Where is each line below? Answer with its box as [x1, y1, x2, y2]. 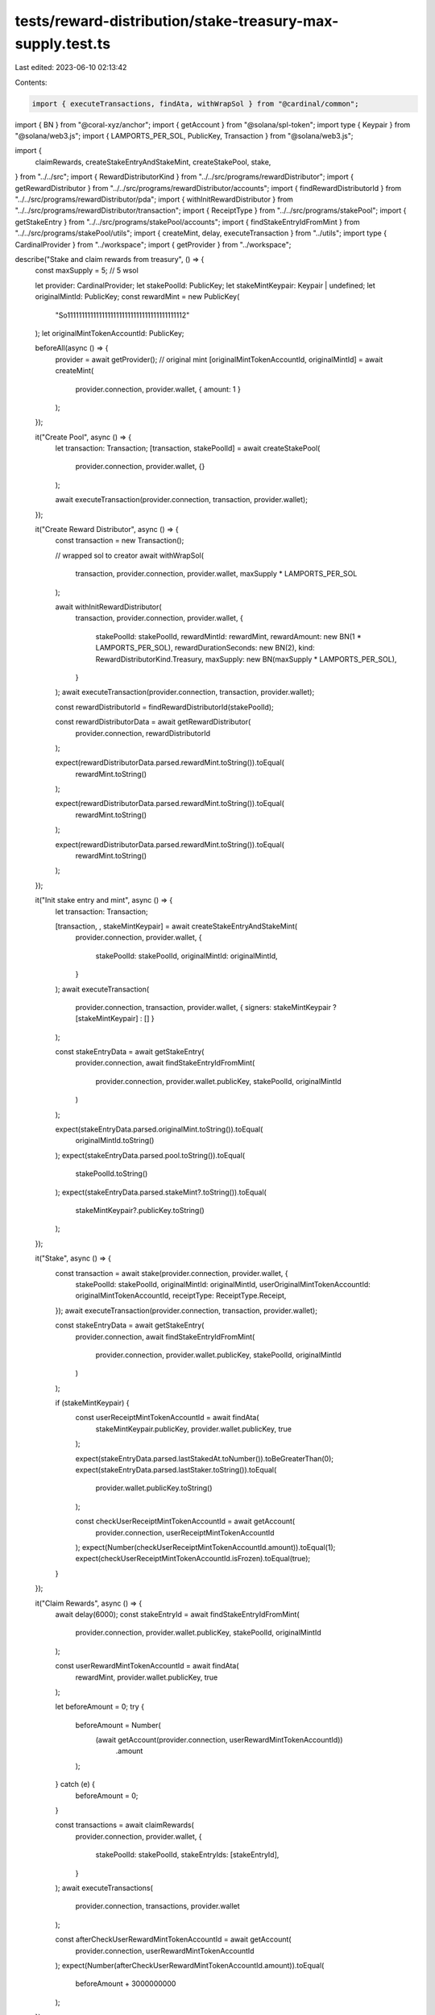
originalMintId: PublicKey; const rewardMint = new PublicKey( [35, 292, 240, 301]
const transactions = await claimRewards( [55, 1820, 195, 1830]
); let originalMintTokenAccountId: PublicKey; [35, 328, 184, 338]
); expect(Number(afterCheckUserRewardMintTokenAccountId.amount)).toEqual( [55, 1960, 325, 1970]
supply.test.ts [14, 35, 111, 52]
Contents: [14, 77, 48, 87]
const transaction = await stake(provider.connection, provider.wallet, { [55, 1268, 288, 1278]
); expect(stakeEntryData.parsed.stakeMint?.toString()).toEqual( [55, 1187, 267, 1197]
